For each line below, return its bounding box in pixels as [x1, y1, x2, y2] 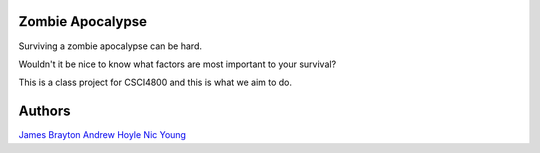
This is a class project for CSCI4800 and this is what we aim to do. [18, 76, 293, 89]
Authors [18, 103, 71, 120]
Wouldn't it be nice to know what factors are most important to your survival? [18, 58, 337, 70]
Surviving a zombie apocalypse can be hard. [18, 40, 202, 52]
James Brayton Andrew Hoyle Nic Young [18, 129, 187, 141]
